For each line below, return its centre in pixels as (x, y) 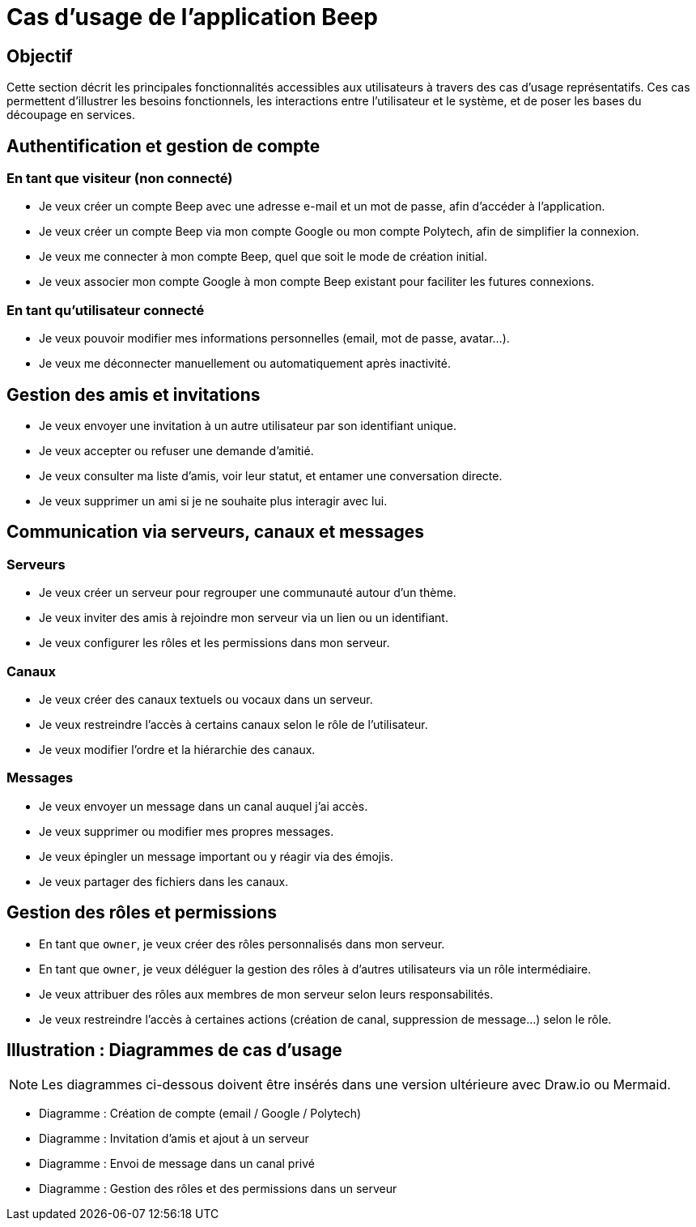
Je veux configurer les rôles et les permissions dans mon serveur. (214, 643)
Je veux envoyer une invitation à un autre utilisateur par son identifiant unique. (248, 425)
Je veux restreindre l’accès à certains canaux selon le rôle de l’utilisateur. (233, 724)
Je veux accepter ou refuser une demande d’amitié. (176, 450)
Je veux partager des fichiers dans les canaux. (164, 881)
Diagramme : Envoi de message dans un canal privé (177, 1164)
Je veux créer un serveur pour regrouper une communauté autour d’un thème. (248, 593)
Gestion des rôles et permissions (142, 913)
